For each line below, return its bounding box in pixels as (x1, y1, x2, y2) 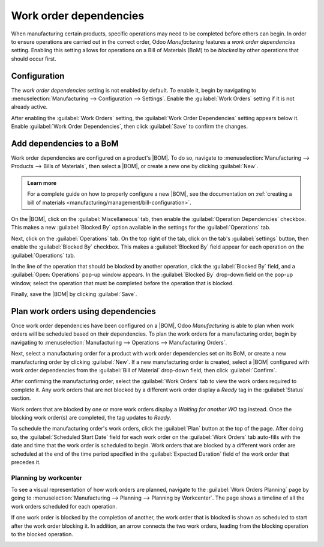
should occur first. (11, 55, 56, 62)
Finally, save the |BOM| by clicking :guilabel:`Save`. (11, 291, 137, 298)
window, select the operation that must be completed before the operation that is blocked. (11, 279, 234, 286)
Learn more (27, 179, 57, 186)
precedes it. (11, 458, 41, 465)
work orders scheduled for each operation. (11, 503, 117, 510)
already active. (11, 103, 48, 110)
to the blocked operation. (11, 531, 74, 538)
